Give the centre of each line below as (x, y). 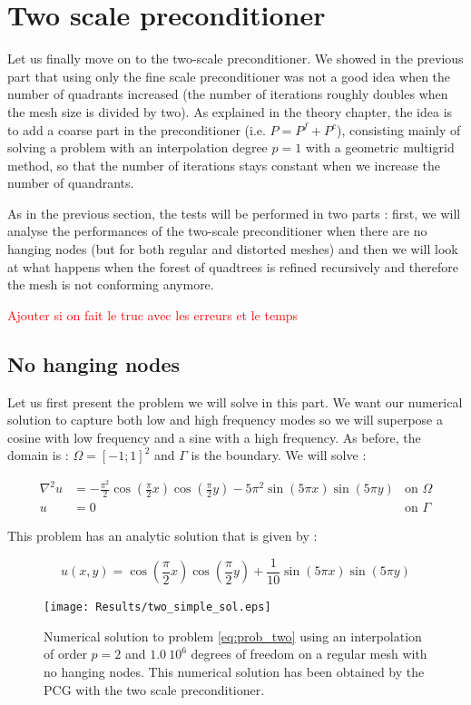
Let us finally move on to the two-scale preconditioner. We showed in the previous (235, 59)
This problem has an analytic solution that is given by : (162, 536)
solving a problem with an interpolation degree (137, 147)
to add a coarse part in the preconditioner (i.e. (137, 129)
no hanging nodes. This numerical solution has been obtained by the (234, 672)
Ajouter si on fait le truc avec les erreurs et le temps (153, 314)
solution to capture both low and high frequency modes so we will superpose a (226, 420)
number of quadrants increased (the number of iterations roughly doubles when (228, 94)
